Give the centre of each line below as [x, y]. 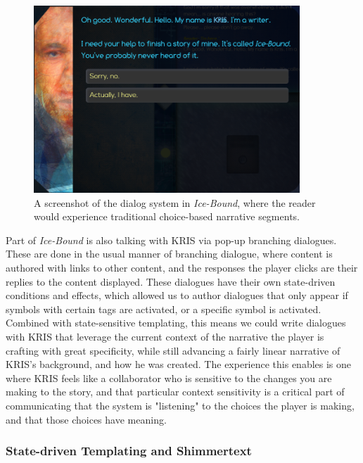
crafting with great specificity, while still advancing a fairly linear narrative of [173, 350]
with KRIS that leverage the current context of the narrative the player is [165, 336]
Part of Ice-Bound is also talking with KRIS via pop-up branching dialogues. [171, 240]
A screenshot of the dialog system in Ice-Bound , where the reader [175, 202]
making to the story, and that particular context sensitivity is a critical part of [175, 392]
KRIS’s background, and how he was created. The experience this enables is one [179, 364]
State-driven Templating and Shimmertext [129, 451]
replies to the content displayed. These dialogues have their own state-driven [171, 281]
